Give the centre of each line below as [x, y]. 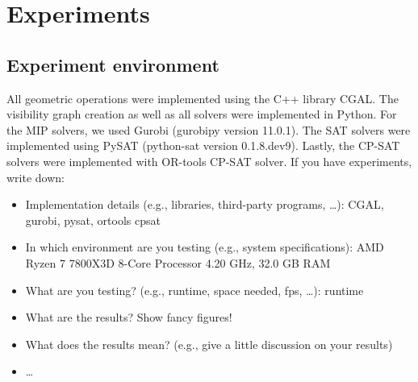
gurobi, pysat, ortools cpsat [93, 220]
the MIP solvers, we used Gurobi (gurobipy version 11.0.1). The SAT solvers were [209, 129]
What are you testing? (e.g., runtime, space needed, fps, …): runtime [194, 290]
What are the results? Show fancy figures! [129, 317]
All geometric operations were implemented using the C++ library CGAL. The [203, 98]
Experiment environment [113, 64]
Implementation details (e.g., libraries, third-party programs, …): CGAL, [205, 204]
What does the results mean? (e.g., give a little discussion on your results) [209, 344]
